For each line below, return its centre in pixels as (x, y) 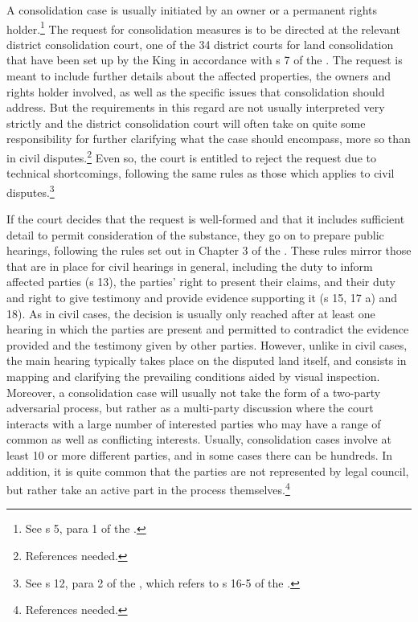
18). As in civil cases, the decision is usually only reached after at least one (191, 313)
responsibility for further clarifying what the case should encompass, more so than (209, 139)
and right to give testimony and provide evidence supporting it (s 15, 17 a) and (202, 298)
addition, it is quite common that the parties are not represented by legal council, (208, 471)
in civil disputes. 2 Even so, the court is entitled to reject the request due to (191, 156)
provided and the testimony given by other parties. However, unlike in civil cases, (207, 344)
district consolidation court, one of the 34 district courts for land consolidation (200, 44)
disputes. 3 (31, 190)
